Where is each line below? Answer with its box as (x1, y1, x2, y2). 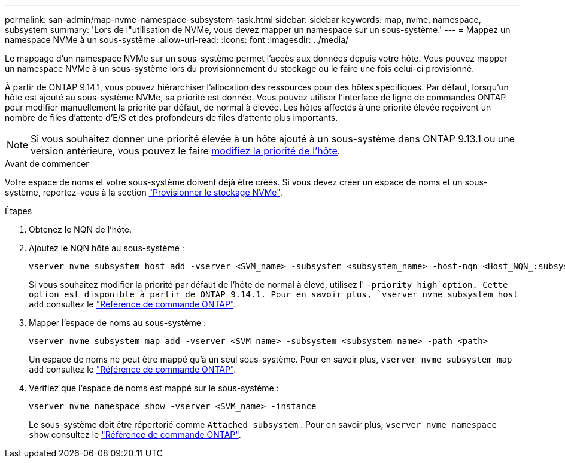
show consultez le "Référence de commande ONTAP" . (29, 430, 241, 440)
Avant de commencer (5, 159, 89, 169)
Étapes (5, 206, 32, 216)
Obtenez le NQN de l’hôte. (29, 224, 132, 234)
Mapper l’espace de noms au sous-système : (29, 318, 206, 328)
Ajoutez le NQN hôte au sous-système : (29, 243, 184, 253)
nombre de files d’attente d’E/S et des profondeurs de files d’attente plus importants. (5, 112, 338, 123)
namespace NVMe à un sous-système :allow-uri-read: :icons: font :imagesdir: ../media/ (5, 35, 349, 45)
